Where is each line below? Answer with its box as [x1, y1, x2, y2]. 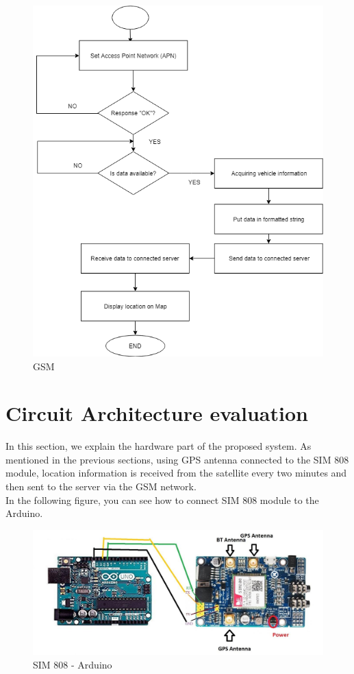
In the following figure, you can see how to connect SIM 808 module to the [5, 492, 319, 507]
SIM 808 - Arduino [33, 658, 112, 672]
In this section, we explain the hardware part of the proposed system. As [5, 439, 312, 453]
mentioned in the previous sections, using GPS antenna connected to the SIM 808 [5, 452, 349, 466]
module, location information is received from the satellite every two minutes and [5, 466, 347, 480]
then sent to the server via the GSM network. [5, 479, 197, 494]
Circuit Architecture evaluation [5, 399, 308, 427]
